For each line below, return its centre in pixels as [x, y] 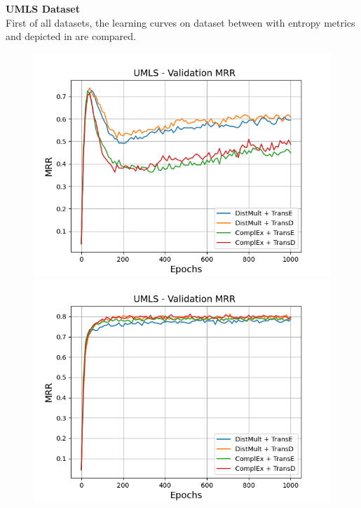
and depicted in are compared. [71, 36]
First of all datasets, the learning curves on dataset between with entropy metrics [180, 22]
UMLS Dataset [43, 8]
